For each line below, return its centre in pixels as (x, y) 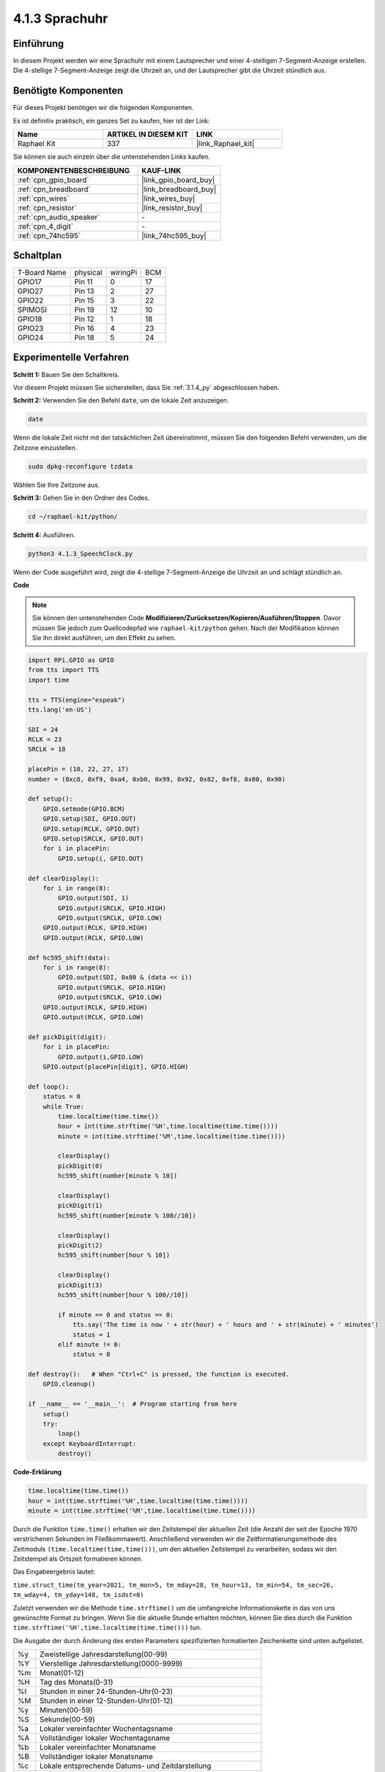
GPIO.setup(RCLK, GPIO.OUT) (92, 829)
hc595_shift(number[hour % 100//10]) (123, 1295)
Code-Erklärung (38, 1472)
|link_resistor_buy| (172, 208)
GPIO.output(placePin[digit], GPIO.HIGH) (116, 1066)
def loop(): (49, 1087)
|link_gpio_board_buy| (178, 179)
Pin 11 (84, 282)
